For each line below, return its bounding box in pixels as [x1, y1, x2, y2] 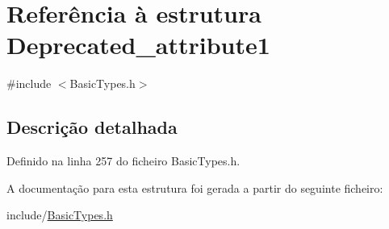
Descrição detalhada [6, 114, 178, 139]
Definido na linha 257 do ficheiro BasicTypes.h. [6, 152, 241, 169]
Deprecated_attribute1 [6, 28, 270, 61]
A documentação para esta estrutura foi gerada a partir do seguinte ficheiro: [6, 179, 383, 196]
